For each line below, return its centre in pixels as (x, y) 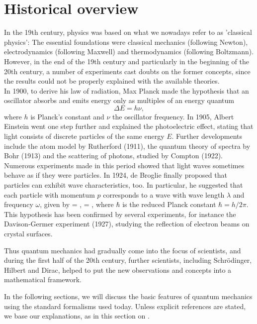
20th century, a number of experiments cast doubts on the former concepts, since (127, 71)
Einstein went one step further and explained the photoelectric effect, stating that (129, 126)
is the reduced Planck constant (169, 204)
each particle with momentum (49, 194)
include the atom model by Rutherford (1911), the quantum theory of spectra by (127, 146)
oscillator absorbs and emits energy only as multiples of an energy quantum (119, 100)
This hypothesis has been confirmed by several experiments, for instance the (120, 214)
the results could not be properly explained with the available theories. (112, 81)
